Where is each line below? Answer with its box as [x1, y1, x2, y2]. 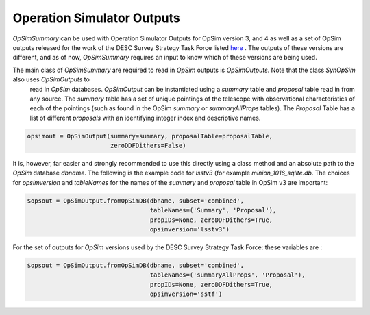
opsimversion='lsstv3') [149, 225, 230, 233]
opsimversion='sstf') [149, 290, 223, 298]
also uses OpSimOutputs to [12, 75, 90, 84]
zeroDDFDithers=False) [110, 142, 186, 150]
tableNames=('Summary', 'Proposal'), [149, 206, 277, 214]
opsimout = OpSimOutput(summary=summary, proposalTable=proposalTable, [27, 132, 273, 140]
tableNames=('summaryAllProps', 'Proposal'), [149, 271, 306, 279]
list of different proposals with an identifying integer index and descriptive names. [29, 114, 261, 122]
